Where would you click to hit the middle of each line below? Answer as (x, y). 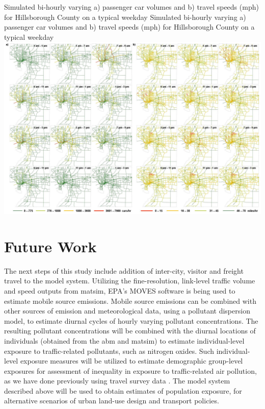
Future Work (50, 246)
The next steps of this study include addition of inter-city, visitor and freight (124, 270)
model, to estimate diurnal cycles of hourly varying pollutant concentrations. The (131, 320)
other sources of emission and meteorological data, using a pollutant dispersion (127, 311)
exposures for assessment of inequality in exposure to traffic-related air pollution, (130, 370)
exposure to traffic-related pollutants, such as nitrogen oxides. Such (109, 351)
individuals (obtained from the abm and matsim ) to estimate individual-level (124, 340)
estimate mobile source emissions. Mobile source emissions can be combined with (130, 300)
